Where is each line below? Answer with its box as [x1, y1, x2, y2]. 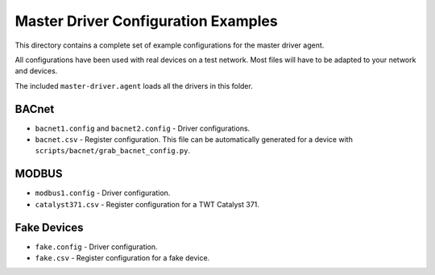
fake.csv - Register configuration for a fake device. [35, 253, 210, 262]
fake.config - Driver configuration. [35, 242, 158, 252]
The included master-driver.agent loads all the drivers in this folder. [14, 81, 253, 90]
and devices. [14, 66, 58, 76]
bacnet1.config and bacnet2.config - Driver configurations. [35, 123, 251, 133]
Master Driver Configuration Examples [14, 12, 278, 30]
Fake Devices [14, 220, 84, 234]
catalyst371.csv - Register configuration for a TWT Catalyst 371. [35, 199, 259, 209]
